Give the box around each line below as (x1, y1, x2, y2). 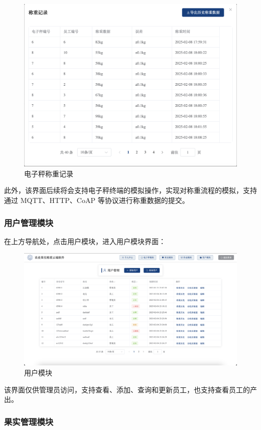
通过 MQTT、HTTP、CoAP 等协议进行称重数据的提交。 (4, 194, 189, 205)
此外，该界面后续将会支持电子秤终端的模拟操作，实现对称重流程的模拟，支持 (4, 185, 257, 195)
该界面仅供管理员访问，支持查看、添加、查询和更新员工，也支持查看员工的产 (4, 384, 257, 394)
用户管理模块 (4, 216, 54, 229)
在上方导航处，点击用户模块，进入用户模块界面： (4, 236, 166, 246)
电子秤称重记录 (24, 168, 73, 178)
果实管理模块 (4, 415, 54, 427)
